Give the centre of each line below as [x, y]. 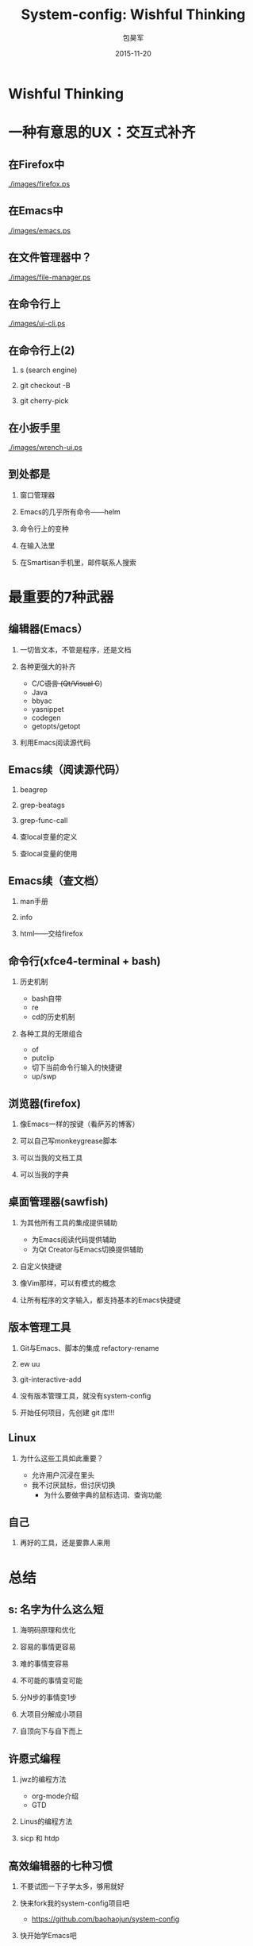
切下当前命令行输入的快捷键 [77, 1067]
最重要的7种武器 [61, 598]
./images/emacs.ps [40, 230]
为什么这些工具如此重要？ [61, 1458]
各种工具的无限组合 [51, 1034]
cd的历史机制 [53, 1017]
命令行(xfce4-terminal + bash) [84, 961]
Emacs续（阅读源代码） [67, 770]
